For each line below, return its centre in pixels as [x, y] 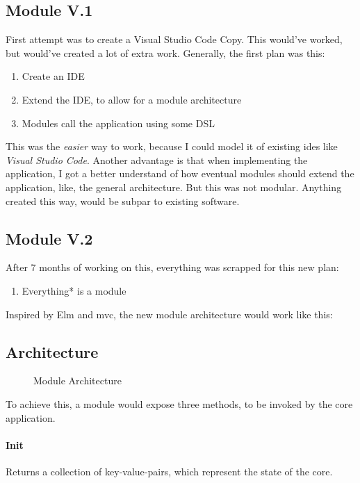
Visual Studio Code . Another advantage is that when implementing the [157, 159]
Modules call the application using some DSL [118, 123]
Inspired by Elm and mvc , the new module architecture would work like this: [169, 314]
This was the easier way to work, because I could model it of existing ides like [172, 146]
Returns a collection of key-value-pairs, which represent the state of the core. [169, 471]
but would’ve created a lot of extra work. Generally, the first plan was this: [165, 52]
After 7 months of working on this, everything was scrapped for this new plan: [172, 267]
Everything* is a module [74, 290]
